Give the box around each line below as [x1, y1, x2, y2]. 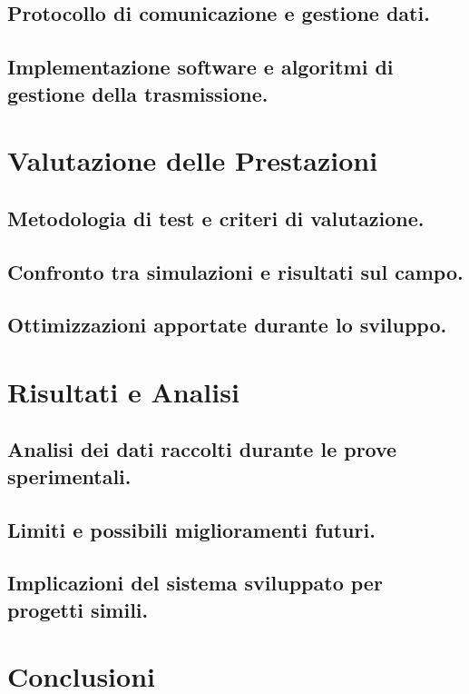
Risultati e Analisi [7, 372, 239, 410]
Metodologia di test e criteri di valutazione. [7, 203, 425, 232]
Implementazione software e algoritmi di [7, 53, 394, 81]
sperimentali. [7, 461, 132, 490]
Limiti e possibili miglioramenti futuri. [7, 515, 376, 543]
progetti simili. [7, 595, 149, 623]
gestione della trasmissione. [7, 79, 269, 107]
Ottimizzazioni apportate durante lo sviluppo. [7, 311, 447, 339]
